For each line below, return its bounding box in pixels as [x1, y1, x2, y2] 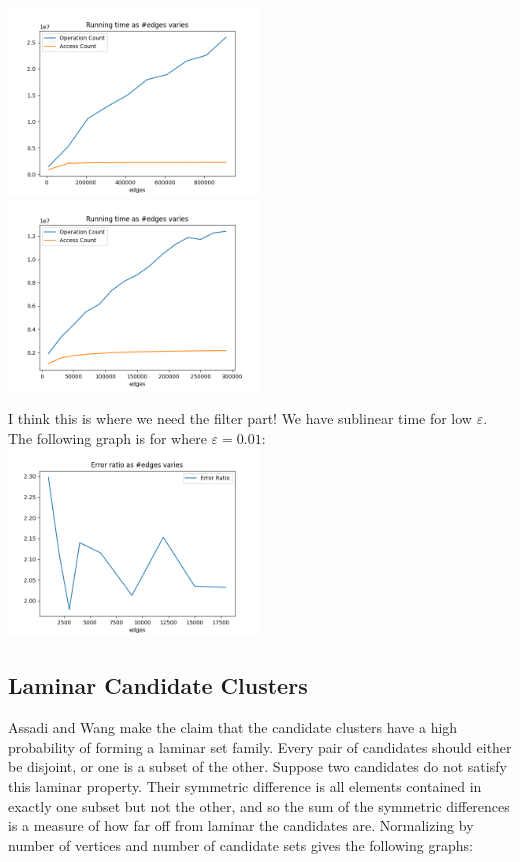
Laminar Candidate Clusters [8, 670, 308, 701]
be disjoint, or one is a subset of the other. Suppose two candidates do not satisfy [8, 756, 507, 777]
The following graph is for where [8, 427, 207, 448]
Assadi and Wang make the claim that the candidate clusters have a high [8, 717, 458, 738]
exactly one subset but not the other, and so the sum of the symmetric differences [8, 795, 510, 816]
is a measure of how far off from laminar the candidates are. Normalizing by [8, 815, 474, 836]
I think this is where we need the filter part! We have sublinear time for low [8, 408, 472, 429]
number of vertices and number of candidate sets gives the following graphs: [8, 834, 473, 855]
